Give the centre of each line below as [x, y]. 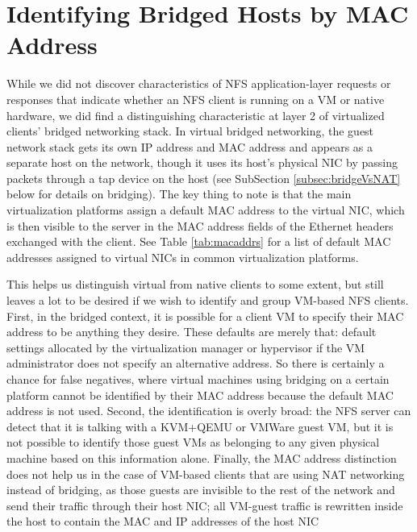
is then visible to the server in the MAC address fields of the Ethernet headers [200, 225]
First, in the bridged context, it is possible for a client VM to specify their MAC [205, 316]
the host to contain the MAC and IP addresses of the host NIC [163, 521]
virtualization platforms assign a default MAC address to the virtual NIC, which [206, 210]
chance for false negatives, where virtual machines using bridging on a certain [198, 379]
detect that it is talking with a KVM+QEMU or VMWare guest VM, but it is [200, 426]
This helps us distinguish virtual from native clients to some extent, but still [195, 284]
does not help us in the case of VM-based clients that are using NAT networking [206, 474]
